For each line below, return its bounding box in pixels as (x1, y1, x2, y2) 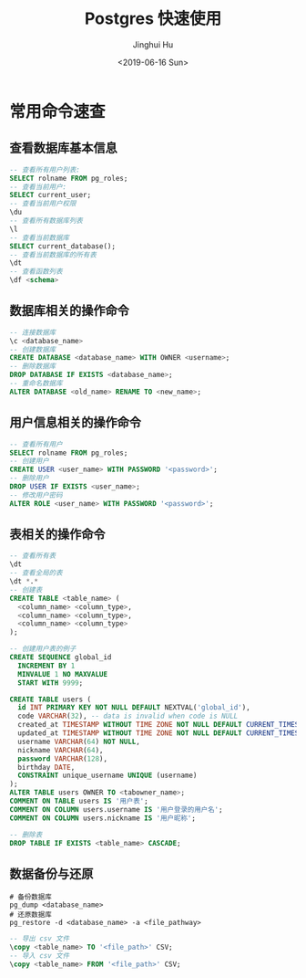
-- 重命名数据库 (9, 379, 63, 388)
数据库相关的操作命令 (9, 303, 129, 319)
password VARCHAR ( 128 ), (17, 754, 107, 763)
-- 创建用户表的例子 (9, 645, 76, 654)
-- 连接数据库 (9, 328, 56, 337)
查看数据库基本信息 (9, 141, 117, 156)
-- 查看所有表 (9, 552, 56, 561)
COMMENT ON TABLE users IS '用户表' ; (9, 796, 148, 806)
